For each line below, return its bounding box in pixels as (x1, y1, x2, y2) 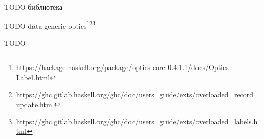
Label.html (16, 72, 50, 83)
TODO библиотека (4, 2, 63, 12)
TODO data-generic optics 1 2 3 (4, 19, 96, 31)
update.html (16, 99, 54, 110)
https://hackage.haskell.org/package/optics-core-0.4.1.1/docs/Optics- (16, 62, 232, 73)
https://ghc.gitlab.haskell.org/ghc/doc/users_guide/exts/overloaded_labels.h (16, 116, 258, 126)
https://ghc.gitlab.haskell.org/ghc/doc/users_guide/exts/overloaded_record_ (16, 89, 259, 99)
